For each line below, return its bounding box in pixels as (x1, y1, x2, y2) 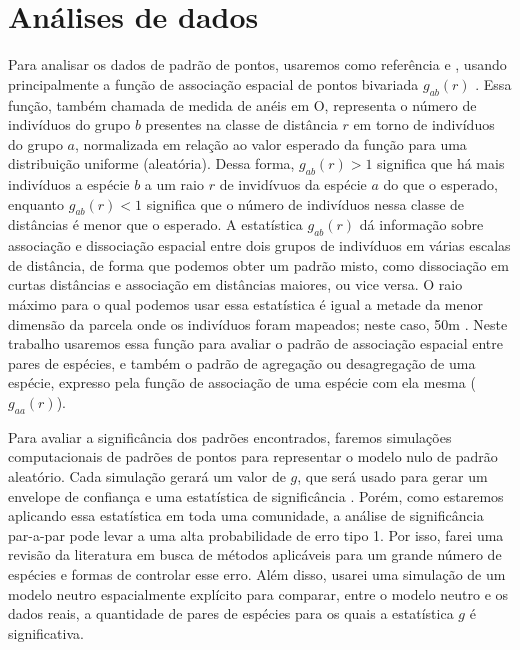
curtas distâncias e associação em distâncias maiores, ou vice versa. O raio (8, 274, 463, 295)
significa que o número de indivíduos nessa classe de (146, 193, 465, 214)
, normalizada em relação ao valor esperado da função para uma (74, 133, 467, 154)
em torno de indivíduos (353, 114, 495, 135)
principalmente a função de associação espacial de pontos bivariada (8, 73, 419, 94)
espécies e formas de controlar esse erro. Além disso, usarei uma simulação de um (8, 563, 506, 584)
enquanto (8, 193, 65, 214)
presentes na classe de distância (145, 114, 338, 135)
